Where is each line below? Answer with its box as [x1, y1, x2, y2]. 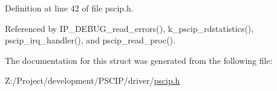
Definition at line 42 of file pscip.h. [5, 2, 134, 14]
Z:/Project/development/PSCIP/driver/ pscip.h [5, 74, 180, 87]
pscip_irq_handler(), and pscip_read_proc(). [5, 34, 175, 46]
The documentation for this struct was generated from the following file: [5, 54, 273, 66]
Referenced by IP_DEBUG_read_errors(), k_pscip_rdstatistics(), [5, 22, 254, 34]
